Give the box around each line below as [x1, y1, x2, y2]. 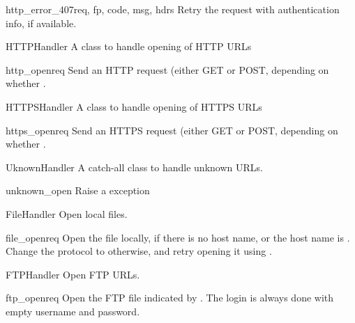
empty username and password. [6, 304, 140, 318]
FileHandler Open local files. [6, 206, 128, 221]
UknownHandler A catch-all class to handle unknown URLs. [6, 159, 263, 174]
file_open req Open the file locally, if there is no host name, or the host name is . [6, 230, 350, 244]
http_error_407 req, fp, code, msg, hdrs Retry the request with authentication [6, 2, 340, 16]
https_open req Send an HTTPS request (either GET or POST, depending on [6, 123, 338, 137]
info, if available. [6, 15, 77, 30]
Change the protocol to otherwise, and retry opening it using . [6, 244, 272, 258]
